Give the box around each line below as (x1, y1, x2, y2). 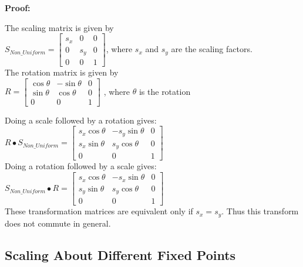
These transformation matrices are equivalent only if (5, 205, 193, 217)
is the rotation (139, 85, 191, 97)
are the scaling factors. (171, 43, 253, 55)
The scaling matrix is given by (5, 21, 114, 33)
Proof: (5, 2, 31, 13)
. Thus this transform (221, 205, 299, 217)
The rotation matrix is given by (5, 66, 119, 78)
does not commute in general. (5, 217, 111, 229)
